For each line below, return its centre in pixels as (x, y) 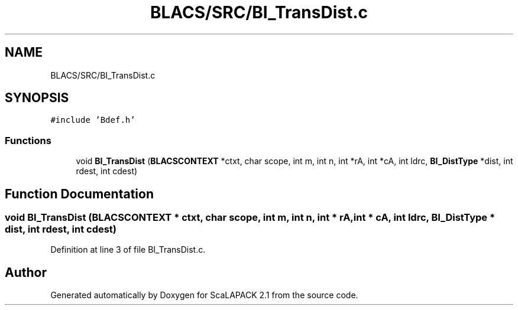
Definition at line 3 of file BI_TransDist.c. (128, 250)
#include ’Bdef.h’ (93, 120)
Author (26, 272)
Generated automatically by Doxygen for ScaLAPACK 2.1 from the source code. (204, 295)
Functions (28, 140)
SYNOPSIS (37, 98)
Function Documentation (79, 194)
